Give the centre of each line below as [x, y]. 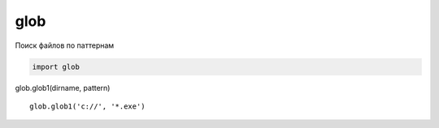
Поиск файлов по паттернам [65, 45]
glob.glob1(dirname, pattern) [63, 87]
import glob [56, 66]
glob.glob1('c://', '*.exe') [87, 106]
